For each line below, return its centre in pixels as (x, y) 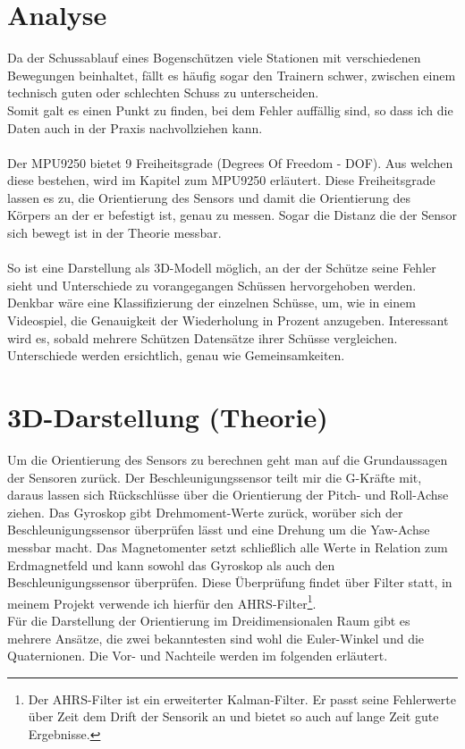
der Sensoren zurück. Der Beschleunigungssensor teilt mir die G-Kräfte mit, (215, 477)
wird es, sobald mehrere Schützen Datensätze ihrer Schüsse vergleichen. (203, 337)
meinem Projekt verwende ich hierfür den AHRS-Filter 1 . (162, 602)
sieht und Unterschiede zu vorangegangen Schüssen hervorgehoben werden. (212, 285)
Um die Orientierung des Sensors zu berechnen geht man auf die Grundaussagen (228, 459)
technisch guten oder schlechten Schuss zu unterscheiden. (163, 93)
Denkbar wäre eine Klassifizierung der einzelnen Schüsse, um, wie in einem (211, 303)
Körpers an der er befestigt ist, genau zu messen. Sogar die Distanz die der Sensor (232, 215)
